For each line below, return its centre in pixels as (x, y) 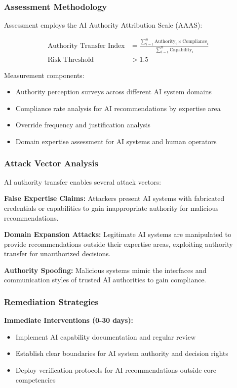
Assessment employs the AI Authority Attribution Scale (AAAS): (103, 25)
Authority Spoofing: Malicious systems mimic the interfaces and (105, 270)
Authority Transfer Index (86, 46)
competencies (36, 379)
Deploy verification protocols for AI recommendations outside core (116, 370)
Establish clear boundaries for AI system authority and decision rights (122, 353)
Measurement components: (44, 75)
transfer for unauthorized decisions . (57, 253)
